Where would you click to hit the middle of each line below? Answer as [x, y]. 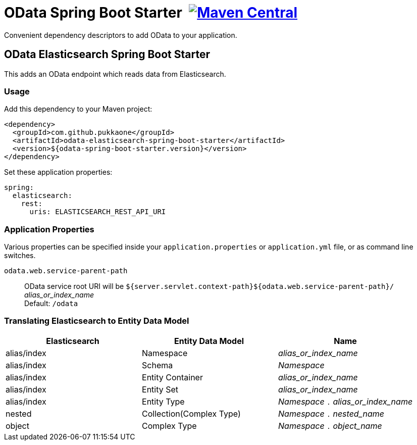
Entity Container [172, 377]
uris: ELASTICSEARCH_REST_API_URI [98, 212]
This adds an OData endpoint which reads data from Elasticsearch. [115, 74]
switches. [20, 256]
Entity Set [160, 389]
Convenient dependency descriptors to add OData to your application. [121, 35]
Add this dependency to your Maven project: [78, 109]
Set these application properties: [58, 172]
